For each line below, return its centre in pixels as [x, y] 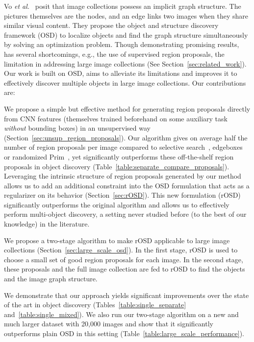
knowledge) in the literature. [47, 224]
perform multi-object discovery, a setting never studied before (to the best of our [125, 214]
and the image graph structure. [51, 279]
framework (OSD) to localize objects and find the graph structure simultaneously [126, 34]
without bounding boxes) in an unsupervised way [77, 128]
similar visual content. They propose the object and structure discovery [111, 25]
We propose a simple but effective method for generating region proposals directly [127, 108]
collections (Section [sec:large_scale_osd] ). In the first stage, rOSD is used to [121, 250]
